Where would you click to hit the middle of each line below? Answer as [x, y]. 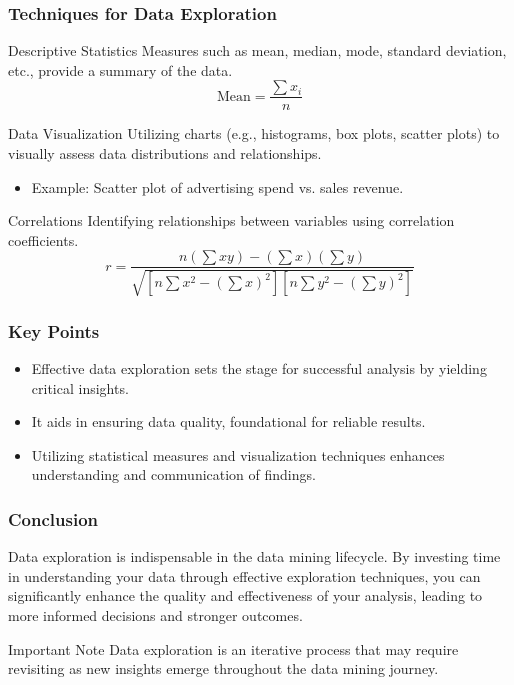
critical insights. [80, 387]
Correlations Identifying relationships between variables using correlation [231, 220]
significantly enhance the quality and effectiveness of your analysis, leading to [245, 595]
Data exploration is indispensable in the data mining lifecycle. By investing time [254, 556]
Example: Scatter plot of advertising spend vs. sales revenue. [217, 186]
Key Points [54, 330]
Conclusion [53, 519]
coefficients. [43, 239]
